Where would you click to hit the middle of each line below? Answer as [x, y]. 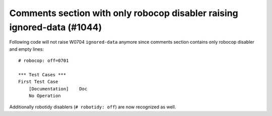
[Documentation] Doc [58, 89]
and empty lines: [26, 49]
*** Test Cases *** [42, 75]
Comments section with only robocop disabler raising [124, 13]
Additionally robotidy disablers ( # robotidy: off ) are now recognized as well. [93, 107]
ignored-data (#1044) [56, 27]
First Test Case [38, 82]
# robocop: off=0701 [44, 61]
